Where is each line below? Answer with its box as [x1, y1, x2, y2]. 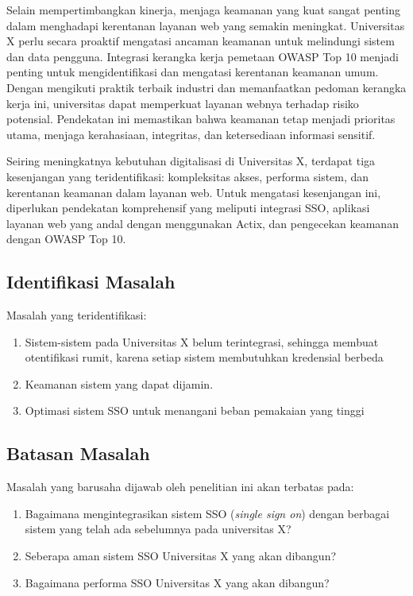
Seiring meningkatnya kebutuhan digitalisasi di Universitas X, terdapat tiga [6, 153, 376, 169]
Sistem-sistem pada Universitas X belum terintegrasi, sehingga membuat [25, 333, 379, 350]
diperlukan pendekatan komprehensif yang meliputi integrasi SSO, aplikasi [6, 199, 370, 216]
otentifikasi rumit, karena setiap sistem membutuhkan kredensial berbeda [25, 349, 384, 366]
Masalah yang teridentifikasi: [6, 307, 147, 323]
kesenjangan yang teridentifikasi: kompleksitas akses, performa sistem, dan [6, 168, 369, 184]
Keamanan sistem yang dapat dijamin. [25, 375, 214, 392]
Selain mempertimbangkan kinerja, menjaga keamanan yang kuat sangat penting [6, 2, 401, 17]
